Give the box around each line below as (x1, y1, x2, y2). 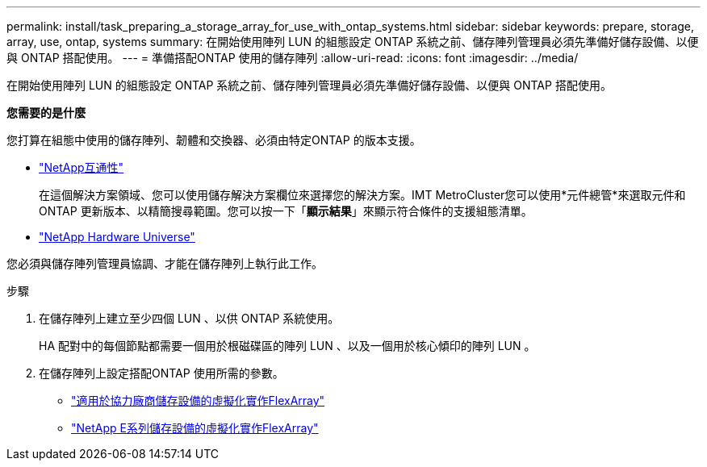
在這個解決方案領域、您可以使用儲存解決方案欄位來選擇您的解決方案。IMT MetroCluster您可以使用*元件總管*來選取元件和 (39, 188, 686, 202)
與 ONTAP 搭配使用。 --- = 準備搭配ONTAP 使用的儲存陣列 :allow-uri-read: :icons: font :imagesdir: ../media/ (6, 51, 579, 65)
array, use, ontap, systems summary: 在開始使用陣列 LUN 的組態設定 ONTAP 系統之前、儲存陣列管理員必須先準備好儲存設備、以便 (6, 35, 699, 48)
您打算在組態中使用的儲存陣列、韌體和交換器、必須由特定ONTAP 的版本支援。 (6, 133, 421, 147)
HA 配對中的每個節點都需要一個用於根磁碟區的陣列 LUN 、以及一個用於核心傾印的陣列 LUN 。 (39, 339, 536, 352)
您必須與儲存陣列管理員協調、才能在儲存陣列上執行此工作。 (6, 256, 323, 270)
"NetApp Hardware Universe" (39, 230, 195, 244)
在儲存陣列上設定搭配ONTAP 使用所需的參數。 (39, 366, 284, 380)
